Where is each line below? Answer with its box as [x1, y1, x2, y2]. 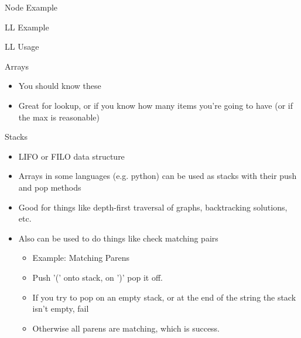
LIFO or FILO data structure [18, 150, 125, 162]
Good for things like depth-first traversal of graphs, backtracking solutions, [18, 201, 288, 213]
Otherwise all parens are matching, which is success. [32, 322, 220, 334]
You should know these [18, 80, 101, 92]
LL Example [5, 20, 49, 33]
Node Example [5, 1, 58, 13]
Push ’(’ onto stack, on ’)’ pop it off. [32, 271, 163, 283]
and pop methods [18, 181, 81, 193]
